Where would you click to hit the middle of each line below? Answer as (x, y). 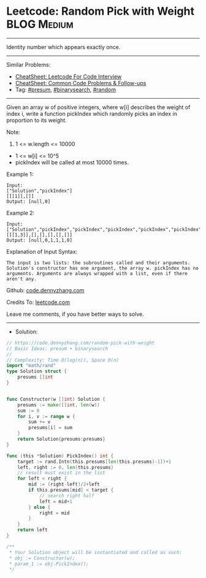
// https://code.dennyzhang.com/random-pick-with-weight (81, 343)
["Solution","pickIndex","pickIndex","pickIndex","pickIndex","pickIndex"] (105, 229)
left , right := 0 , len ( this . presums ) (66, 467)
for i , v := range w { (46, 416)
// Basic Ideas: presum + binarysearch (57, 348)
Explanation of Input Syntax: (42, 251)
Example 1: (20, 174)
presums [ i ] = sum (50, 428)
